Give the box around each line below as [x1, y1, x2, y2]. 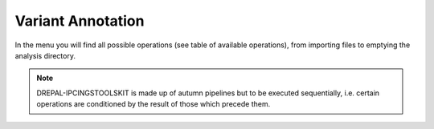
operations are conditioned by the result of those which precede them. [36, 99, 271, 109]
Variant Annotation [14, 12, 145, 30]
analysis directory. [14, 50, 76, 60]
